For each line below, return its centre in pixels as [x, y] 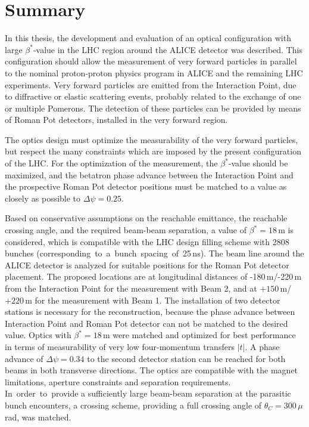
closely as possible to [43, 198]
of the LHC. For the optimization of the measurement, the [111, 163]
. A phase [262, 346]
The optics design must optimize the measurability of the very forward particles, [152, 139]
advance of [24, 358]
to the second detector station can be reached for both [186, 358]
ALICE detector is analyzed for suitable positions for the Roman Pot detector [147, 264]
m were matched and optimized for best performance [199, 335]
